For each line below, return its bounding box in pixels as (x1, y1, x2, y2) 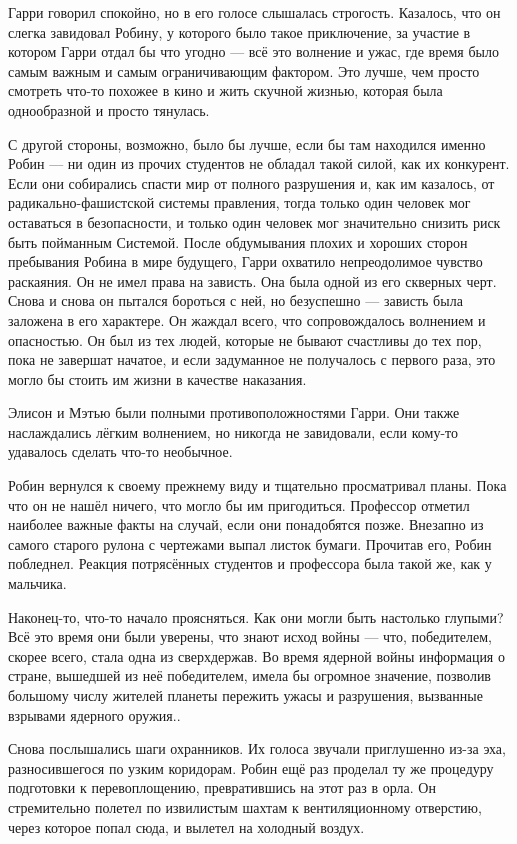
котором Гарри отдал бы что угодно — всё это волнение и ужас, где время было (8, 41, 499, 62)
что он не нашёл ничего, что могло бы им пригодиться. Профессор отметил (8, 494, 470, 515)
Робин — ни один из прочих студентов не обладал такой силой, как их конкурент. (8, 153, 510, 174)
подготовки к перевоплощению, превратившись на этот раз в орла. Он (8, 777, 436, 798)
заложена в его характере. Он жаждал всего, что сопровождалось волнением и (8, 309, 486, 330)
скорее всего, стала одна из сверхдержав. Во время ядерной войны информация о (8, 645, 505, 666)
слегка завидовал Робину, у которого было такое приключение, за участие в (8, 21, 471, 42)
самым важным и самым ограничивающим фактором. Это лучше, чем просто (8, 60, 480, 81)
